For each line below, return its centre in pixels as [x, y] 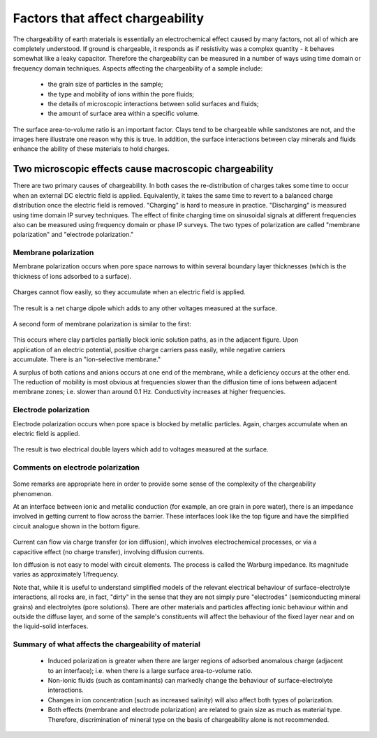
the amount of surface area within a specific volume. [124, 114]
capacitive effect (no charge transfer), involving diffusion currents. [109, 551]
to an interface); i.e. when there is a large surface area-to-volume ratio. [150, 670]
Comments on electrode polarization [76, 468]
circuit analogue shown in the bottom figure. [76, 526]
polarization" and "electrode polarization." [73, 235]
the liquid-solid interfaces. [51, 626]
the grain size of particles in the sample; [105, 85]
